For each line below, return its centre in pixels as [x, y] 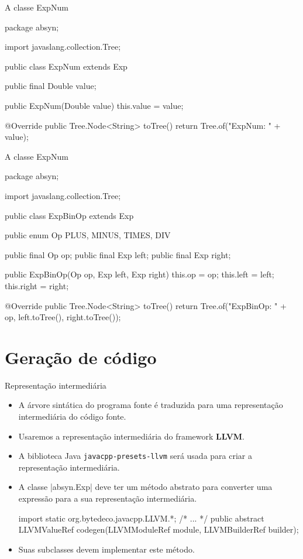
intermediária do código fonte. [72, 416]
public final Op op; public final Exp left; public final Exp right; [118, 254]
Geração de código [81, 357]
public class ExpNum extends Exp [66, 66]
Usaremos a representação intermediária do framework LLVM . [131, 436]
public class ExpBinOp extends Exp [69, 215]
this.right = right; [37, 285]
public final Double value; [51, 86]
